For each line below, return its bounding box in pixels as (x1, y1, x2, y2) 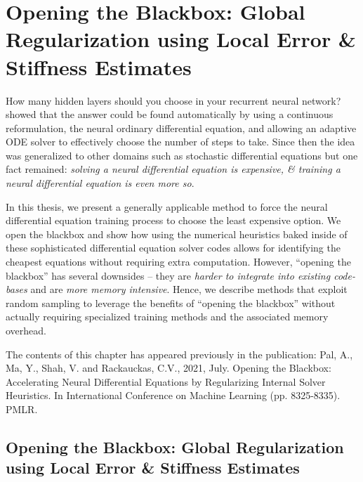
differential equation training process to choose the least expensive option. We (6, 213, 341, 228)
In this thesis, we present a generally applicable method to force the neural (6, 199, 328, 214)
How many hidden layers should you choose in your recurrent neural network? (6, 93, 341, 108)
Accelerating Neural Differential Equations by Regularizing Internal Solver (6, 374, 326, 389)
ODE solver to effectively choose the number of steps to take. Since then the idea (6, 134, 355, 149)
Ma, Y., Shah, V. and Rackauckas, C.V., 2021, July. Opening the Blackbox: (6, 360, 331, 375)
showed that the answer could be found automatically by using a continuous (6, 107, 334, 122)
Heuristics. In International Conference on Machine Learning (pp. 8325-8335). (6, 388, 341, 403)
